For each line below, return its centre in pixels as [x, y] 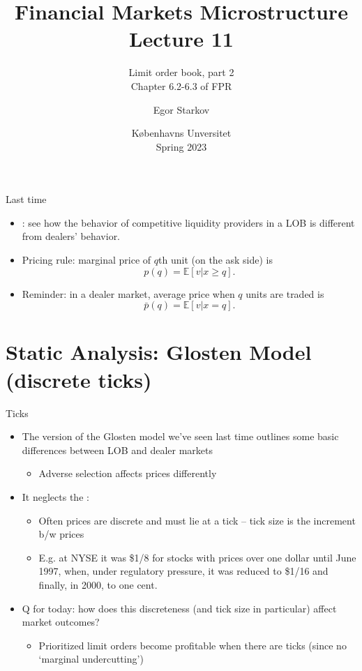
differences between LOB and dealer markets [118, 450]
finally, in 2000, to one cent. [98, 584]
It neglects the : [55, 496]
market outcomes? [61, 622]
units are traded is [285, 293]
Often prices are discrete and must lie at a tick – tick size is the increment [197, 520]
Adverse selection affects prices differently [128, 473]
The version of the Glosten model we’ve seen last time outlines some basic [180, 436]
